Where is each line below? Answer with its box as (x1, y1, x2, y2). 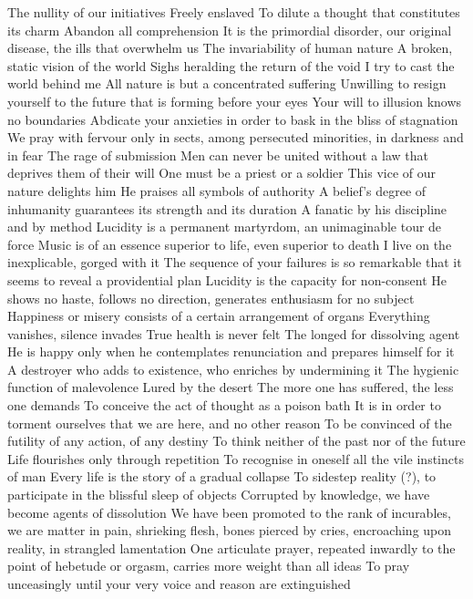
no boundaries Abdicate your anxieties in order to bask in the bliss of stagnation (7, 109, 458, 129)
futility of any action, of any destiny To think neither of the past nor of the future (7, 431, 466, 450)
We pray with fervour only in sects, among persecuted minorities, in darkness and (7, 128, 464, 147)
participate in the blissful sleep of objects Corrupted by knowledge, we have (7, 485, 430, 504)
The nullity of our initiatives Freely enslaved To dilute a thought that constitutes (7, 3, 460, 21)
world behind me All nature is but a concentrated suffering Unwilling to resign (7, 74, 447, 93)
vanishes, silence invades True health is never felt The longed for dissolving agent (7, 324, 460, 343)
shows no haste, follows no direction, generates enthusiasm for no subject (7, 288, 415, 307)
